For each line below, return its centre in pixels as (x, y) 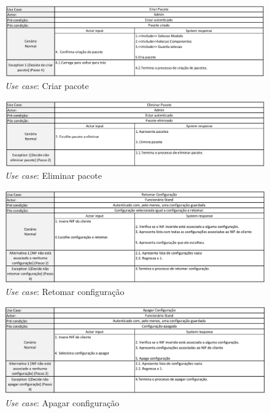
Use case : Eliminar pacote (53, 175)
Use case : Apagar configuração (62, 402)
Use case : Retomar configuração (65, 291)
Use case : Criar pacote (47, 86)
